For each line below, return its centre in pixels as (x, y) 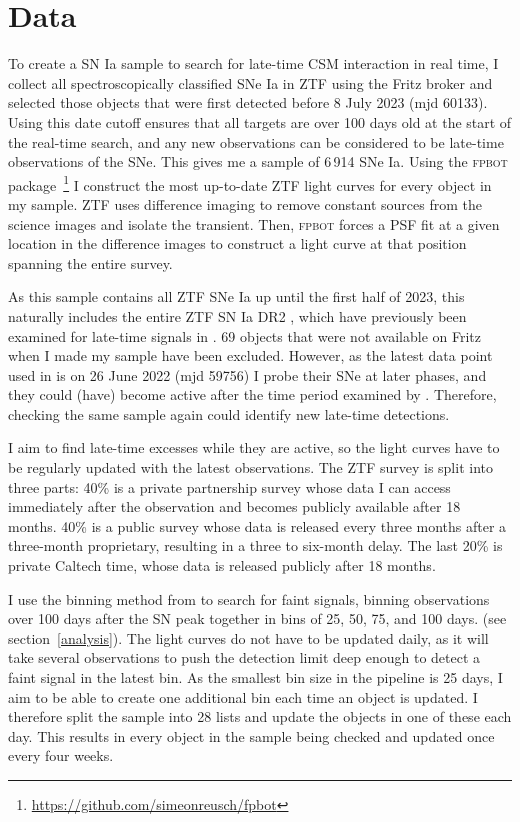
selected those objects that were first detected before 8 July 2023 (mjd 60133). (248, 102)
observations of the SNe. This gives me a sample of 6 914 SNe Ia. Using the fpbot (258, 161)
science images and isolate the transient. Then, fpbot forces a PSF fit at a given (254, 223)
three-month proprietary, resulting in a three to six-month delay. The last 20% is (255, 545)
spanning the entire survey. (90, 262)
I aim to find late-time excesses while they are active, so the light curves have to (254, 447)
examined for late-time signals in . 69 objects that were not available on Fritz (245, 335)
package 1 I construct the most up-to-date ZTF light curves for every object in (250, 183)
